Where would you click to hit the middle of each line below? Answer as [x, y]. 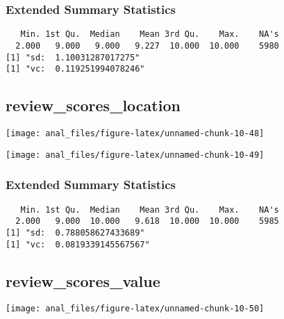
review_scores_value [83, 280]
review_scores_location [93, 105]
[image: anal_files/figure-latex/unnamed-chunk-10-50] [135, 309]
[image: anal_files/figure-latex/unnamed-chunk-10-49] [135, 155]
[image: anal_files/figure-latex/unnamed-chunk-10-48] [135, 134]
